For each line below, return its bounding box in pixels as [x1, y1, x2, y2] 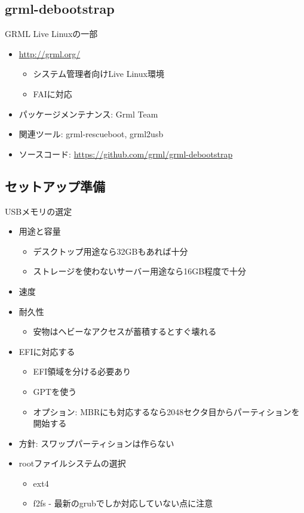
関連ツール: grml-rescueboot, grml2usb [19, 128, 164, 140]
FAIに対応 [33, 87, 72, 100]
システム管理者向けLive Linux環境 [33, 67, 164, 80]
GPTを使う [33, 385, 77, 397]
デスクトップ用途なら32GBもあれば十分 [33, 245, 188, 257]
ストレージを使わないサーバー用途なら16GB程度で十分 [33, 265, 247, 277]
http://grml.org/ [19, 47, 81, 60]
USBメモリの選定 [5, 205, 72, 217]
